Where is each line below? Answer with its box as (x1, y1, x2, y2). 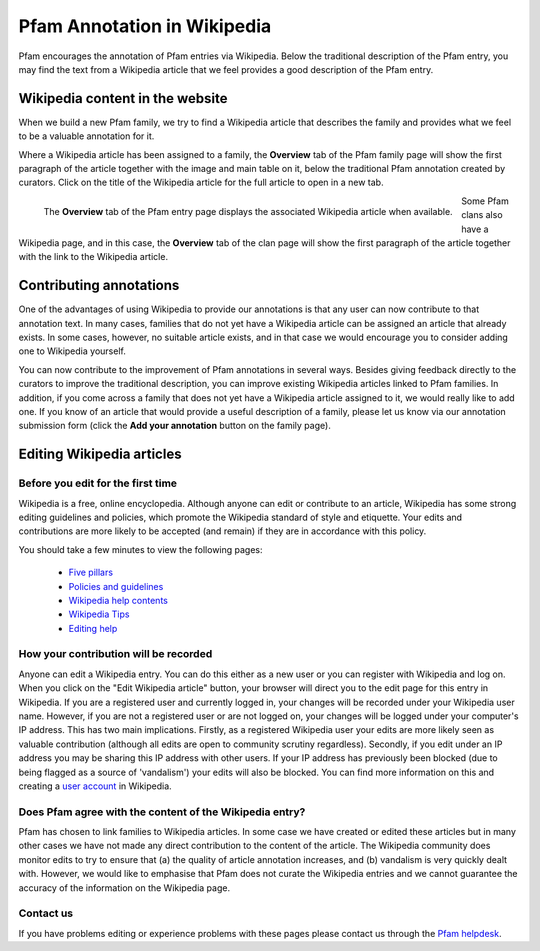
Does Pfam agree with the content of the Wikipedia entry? (18, 805, 306, 819)
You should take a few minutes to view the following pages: (18, 543, 264, 555)
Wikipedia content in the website (18, 90, 229, 107)
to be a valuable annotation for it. (18, 130, 155, 142)
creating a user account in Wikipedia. (18, 780, 172, 792)
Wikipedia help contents (68, 594, 169, 606)
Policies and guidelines (68, 580, 164, 592)
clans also (461, 209, 504, 221)
